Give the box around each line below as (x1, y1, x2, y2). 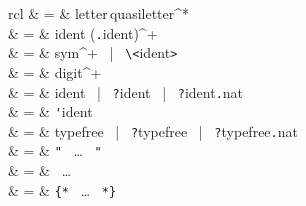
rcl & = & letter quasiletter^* (8, 3, 190, 23)
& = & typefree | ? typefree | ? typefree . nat (8, 120, 298, 141)
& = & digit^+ (8, 61, 102, 82)
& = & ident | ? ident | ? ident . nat (8, 81, 244, 102)
